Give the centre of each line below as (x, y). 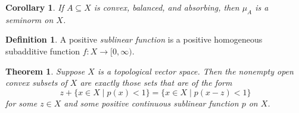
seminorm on (29, 19)
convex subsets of (36, 83)
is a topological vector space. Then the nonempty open (195, 71)
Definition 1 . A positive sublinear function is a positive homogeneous (134, 39)
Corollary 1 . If (35, 7)
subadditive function (43, 51)
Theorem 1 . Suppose (45, 71)
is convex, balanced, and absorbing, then (166, 7)
